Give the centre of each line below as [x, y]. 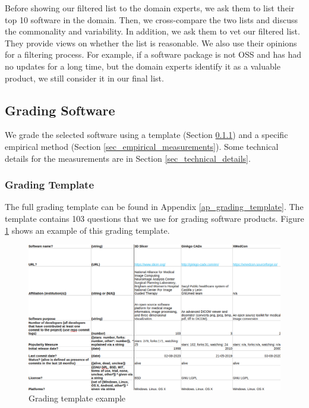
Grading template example [77, 398]
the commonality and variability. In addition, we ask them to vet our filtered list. [152, 31]
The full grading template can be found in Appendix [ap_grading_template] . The [154, 207]
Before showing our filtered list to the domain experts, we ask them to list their [150, 8]
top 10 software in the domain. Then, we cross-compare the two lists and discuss [151, 19]
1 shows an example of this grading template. [87, 230]
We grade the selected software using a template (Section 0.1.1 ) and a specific [146, 135]
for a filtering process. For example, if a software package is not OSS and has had [153, 54]
